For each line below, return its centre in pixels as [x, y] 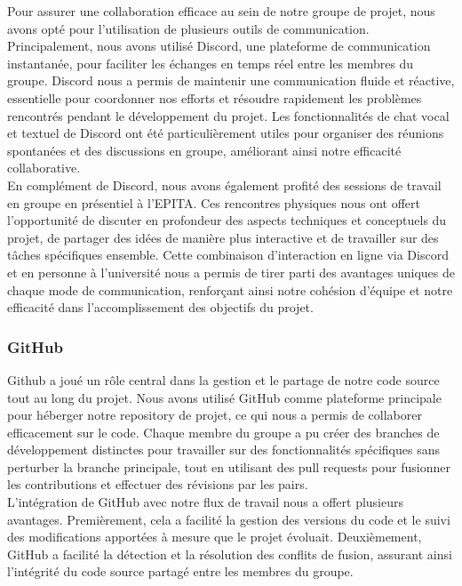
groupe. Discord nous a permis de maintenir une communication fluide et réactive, [231, 80]
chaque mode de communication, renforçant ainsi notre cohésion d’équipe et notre [230, 289]
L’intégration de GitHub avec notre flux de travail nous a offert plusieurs [206, 502]
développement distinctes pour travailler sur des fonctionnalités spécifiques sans [223, 450]
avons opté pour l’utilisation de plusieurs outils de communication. [188, 28]
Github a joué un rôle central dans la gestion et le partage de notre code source [223, 379]
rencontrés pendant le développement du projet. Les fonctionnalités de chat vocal [228, 115]
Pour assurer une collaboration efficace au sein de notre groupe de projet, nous [221, 11]
